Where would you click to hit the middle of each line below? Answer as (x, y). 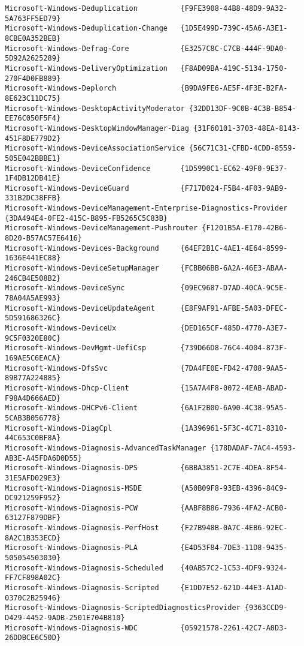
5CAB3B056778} (33, 418)
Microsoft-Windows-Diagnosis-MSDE (74, 488)
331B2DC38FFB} (33, 198)
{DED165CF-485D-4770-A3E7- (234, 328)
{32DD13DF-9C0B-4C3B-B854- (242, 108)
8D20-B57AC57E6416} (43, 238)
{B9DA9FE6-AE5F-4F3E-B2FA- (234, 88)
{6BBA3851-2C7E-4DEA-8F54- (234, 468)
